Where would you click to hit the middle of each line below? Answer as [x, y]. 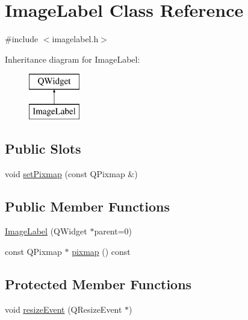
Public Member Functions [87, 206]
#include [22, 39]
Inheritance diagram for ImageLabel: [73, 59]
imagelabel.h [75, 39]
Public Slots [43, 148]
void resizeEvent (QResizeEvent [64, 309]
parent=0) [113, 231]
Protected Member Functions [98, 284]
